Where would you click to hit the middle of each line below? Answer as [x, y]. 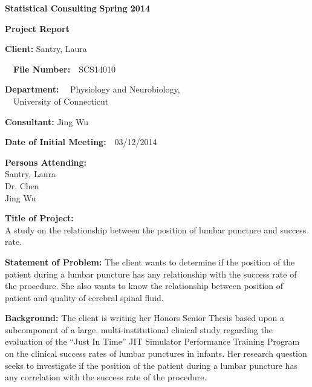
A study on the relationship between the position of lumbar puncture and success [156, 229]
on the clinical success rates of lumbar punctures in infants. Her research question [156, 353]
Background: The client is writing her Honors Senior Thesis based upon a [145, 318]
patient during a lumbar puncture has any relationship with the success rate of [151, 274]
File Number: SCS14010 [64, 69]
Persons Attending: [46, 162]
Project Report [37, 28]
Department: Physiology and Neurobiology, [93, 89]
